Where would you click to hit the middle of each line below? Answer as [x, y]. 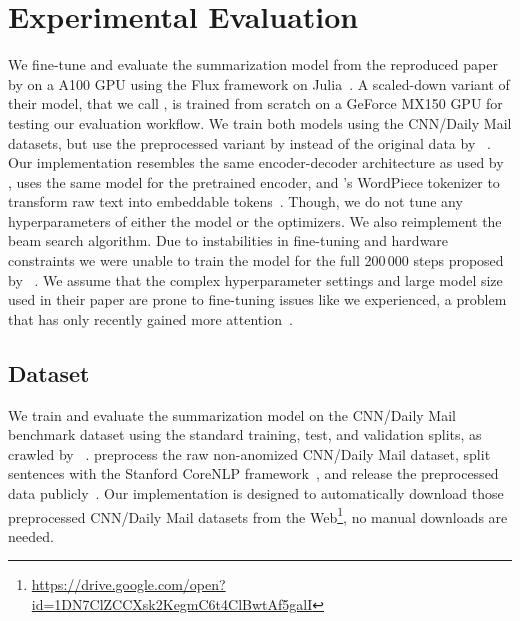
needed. [31, 535]
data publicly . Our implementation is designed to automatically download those [256, 493]
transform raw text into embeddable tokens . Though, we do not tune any [235, 201]
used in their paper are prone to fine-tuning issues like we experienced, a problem [257, 299]
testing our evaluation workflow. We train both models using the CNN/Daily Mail [260, 122]
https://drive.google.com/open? [128, 584]
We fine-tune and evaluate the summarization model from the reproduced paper [253, 64]
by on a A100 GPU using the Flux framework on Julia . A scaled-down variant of [259, 83]
